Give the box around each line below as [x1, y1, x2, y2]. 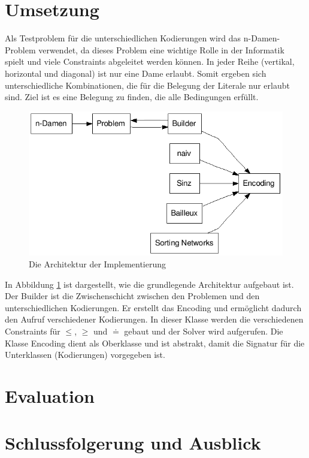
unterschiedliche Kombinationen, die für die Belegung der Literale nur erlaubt [5, 79, 290, 91]
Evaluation [5, 384, 95, 408]
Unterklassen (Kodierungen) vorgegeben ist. [5, 348, 165, 361]
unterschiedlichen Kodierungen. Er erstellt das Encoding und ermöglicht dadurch [5, 301, 302, 314]
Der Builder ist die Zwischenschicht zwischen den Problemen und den [5, 290, 260, 302]
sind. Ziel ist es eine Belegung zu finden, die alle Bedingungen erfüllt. [5, 91, 259, 103]
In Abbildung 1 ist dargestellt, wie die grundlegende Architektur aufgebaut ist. [5, 278, 294, 290]
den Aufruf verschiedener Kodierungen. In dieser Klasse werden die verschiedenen [5, 313, 304, 326]
